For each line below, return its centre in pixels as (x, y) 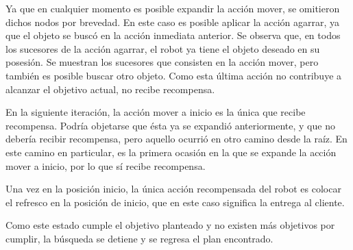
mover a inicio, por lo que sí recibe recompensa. (106, 165)
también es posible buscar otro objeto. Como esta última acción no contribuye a (174, 75)
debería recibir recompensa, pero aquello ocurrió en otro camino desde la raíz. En (176, 139)
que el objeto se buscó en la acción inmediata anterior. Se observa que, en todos (173, 35)
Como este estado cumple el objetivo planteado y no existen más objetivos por (170, 225)
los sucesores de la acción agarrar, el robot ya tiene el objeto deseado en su (163, 48)
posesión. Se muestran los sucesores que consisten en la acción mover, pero (162, 62)
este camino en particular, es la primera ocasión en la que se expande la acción (171, 152)
